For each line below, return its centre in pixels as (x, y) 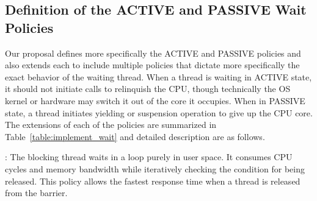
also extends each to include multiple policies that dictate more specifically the (152, 65)
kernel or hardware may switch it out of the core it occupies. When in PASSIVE (155, 100)
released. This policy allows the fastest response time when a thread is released (153, 181)
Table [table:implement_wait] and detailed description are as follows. (135, 136)
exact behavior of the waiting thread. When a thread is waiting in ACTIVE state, (158, 76)
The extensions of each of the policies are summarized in (111, 125)
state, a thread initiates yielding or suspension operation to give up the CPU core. (159, 112)
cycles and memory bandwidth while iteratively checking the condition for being (155, 168)
